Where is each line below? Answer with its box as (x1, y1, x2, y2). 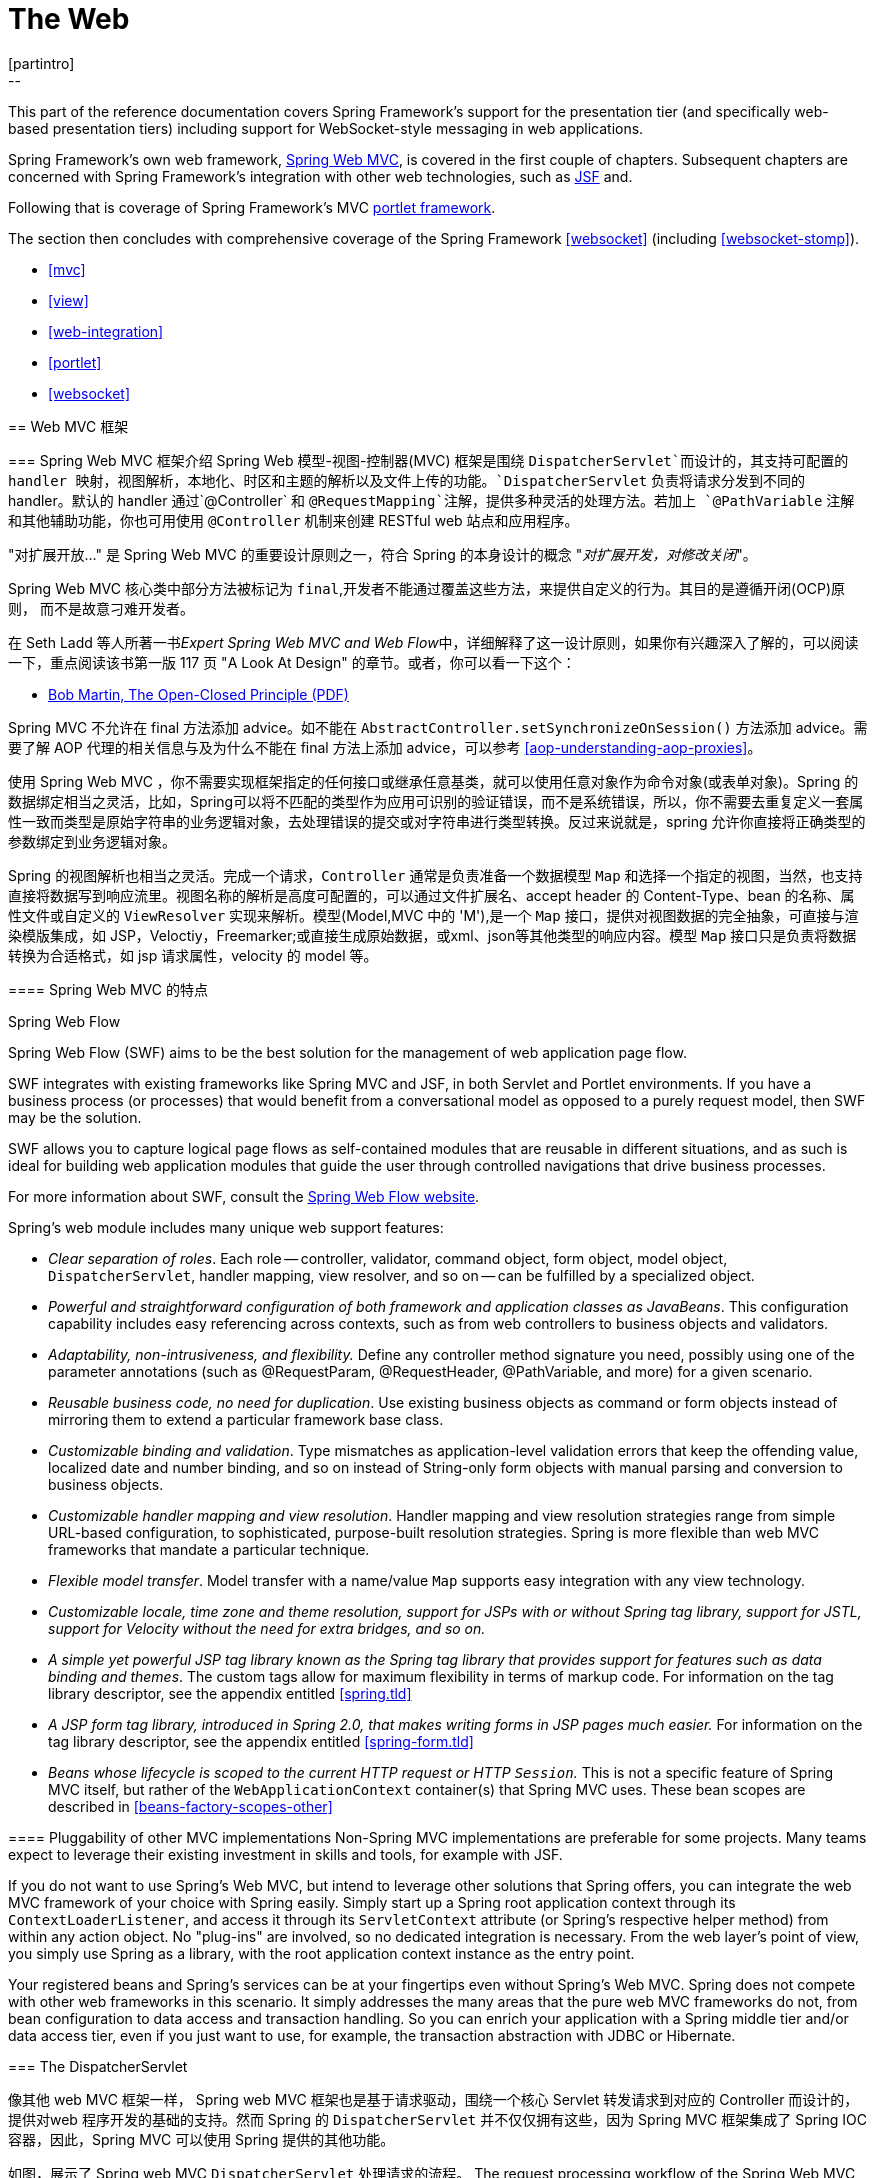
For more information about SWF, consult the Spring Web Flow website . (8, 1187, 480, 1205)
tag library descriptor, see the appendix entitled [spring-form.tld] (48, 1732, 474, 1750)
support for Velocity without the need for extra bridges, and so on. (48, 1619, 486, 1637)
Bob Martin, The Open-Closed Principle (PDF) (48, 685, 349, 703)
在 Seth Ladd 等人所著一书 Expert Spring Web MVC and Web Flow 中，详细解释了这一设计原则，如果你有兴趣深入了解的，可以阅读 (8, 633, 859, 651)
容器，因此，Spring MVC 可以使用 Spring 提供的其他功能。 (8, 2130, 395, 2148)
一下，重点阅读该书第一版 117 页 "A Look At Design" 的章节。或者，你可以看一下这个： (8, 653, 576, 671)
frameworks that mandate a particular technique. (48, 1540, 370, 1558)
